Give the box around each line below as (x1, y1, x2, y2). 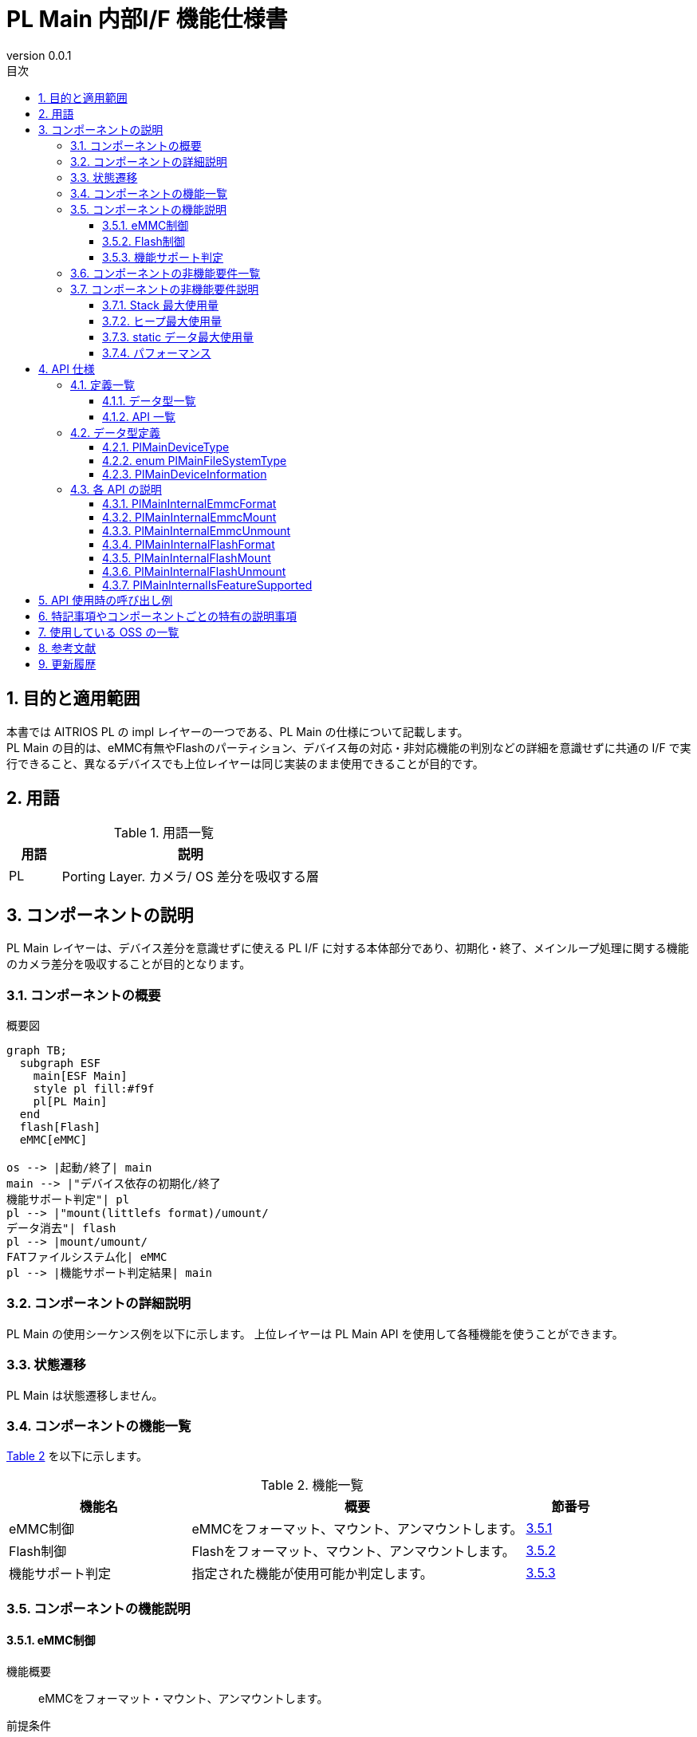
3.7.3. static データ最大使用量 (102, 329, 254, 344)
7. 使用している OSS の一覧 (38, 624, 179, 639)
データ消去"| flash (6, 1222, 116, 1235)
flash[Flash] (19, 1121, 101, 1134)
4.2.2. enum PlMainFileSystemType (102, 453, 287, 467)
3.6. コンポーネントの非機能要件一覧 (70, 266, 261, 280)
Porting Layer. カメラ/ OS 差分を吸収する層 (61, 868, 319, 885)
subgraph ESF (19, 1057, 101, 1070)
